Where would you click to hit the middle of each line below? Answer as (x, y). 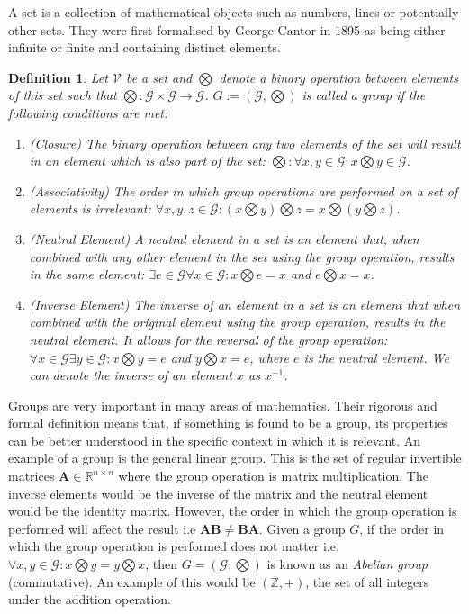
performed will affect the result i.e (102, 528)
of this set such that (63, 95)
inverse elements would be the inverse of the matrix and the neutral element (218, 493)
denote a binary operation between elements (338, 77)
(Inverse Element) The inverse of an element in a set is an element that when (245, 304)
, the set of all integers (367, 581)
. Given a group (302, 528)
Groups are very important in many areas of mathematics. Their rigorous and (223, 405)
